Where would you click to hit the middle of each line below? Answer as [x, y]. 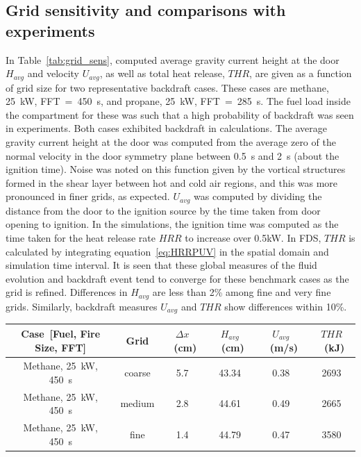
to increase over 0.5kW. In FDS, [253, 238]
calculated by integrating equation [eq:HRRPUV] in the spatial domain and [167, 251]
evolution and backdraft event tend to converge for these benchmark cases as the [177, 278]
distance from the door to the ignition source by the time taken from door [163, 210]
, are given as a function [301, 73]
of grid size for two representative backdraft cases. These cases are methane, [167, 87]
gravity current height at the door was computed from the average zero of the [171, 142]
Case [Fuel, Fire [61, 334]
